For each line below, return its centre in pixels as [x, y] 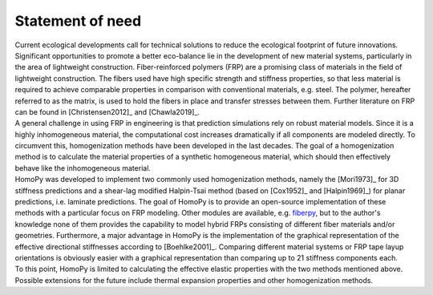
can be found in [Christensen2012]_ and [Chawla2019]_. [107, 111]
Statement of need [78, 21]
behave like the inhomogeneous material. [83, 168]
